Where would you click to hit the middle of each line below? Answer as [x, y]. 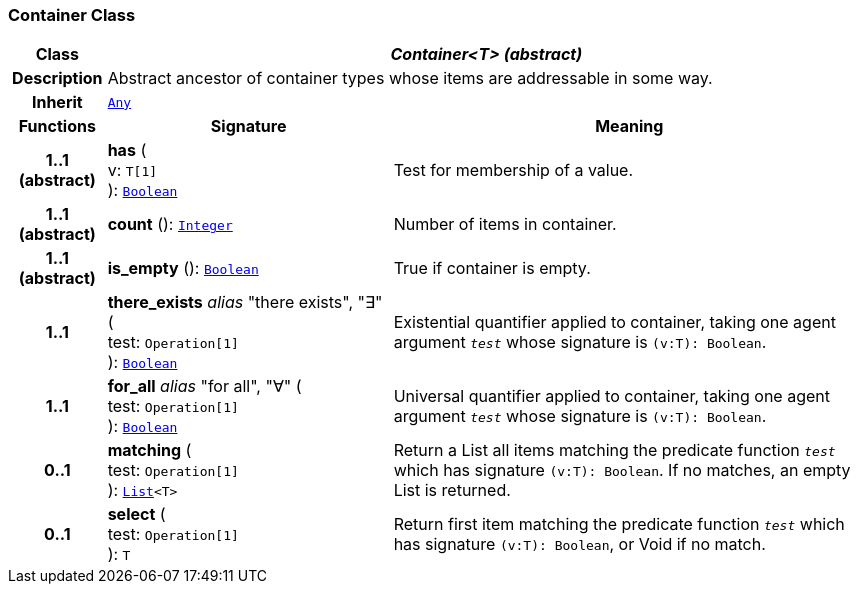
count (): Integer [170, 224]
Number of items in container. [505, 224]
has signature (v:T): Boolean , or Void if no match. [579, 544]
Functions [57, 126]
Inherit [57, 102]
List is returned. [452, 490]
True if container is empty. [492, 268]
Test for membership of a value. [513, 170]
